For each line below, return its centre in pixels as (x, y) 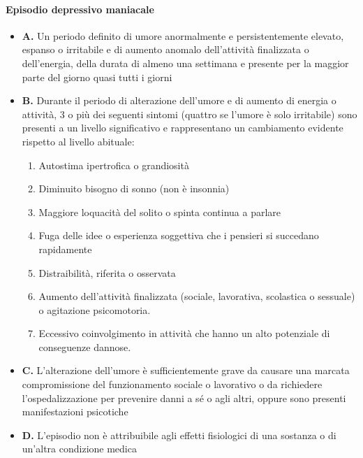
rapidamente (65, 249)
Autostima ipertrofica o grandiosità (114, 165)
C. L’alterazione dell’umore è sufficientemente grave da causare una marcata (186, 370)
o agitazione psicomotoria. (95, 309)
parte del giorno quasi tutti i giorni (97, 77)
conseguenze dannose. (85, 346)
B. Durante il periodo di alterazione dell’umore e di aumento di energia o (179, 100)
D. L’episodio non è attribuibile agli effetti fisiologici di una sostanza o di (179, 435)
